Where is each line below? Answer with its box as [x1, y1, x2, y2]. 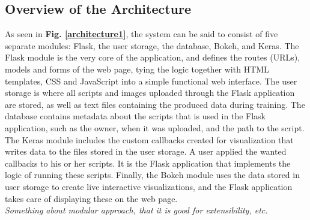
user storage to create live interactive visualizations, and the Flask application [5, 180, 293, 192]
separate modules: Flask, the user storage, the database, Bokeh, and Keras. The [5, 39, 299, 52]
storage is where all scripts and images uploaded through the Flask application [5, 86, 295, 99]
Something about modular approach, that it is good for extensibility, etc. [5, 204, 268, 216]
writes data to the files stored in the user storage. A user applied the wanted [5, 145, 287, 158]
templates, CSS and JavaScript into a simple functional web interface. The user [5, 74, 297, 87]
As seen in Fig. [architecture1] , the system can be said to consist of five [5, 28, 278, 40]
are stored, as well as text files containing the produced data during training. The [5, 98, 305, 110]
